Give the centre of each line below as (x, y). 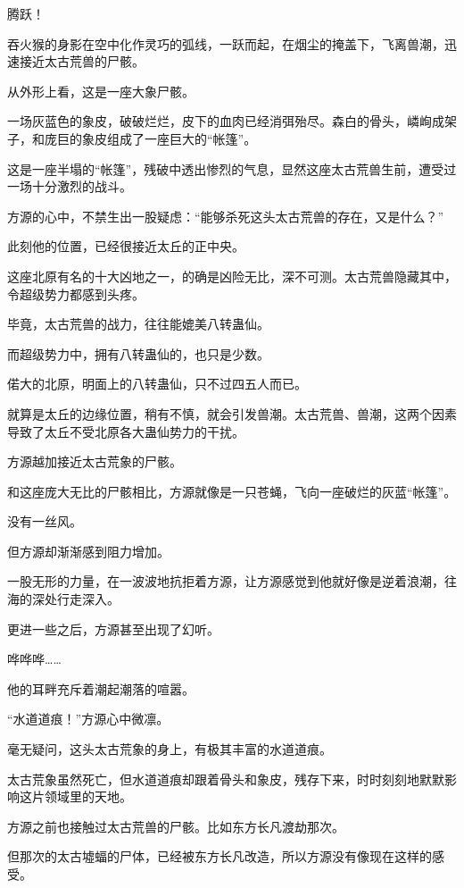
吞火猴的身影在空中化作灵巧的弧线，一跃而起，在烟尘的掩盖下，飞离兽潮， (226, 43)
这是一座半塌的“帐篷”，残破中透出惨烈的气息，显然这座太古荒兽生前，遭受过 (232, 168)
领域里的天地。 (88, 796)
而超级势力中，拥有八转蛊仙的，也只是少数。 (138, 353)
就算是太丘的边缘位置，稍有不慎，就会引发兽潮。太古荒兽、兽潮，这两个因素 (232, 413)
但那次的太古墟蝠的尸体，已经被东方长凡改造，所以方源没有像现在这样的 (220, 856)
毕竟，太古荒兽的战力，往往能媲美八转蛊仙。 (138, 324)
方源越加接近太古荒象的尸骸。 (95, 461)
